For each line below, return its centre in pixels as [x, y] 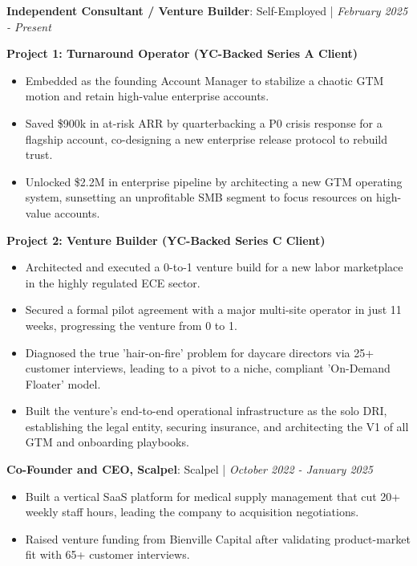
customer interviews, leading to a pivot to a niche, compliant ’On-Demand [208, 368]
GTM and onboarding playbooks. [107, 442]
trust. [39, 155]
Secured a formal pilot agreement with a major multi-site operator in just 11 [213, 309]
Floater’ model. [63, 383]
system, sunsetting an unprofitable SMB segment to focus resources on [199, 197]
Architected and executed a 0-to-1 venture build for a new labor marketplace [214, 267]
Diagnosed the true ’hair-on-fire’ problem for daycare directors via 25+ [200, 352]
